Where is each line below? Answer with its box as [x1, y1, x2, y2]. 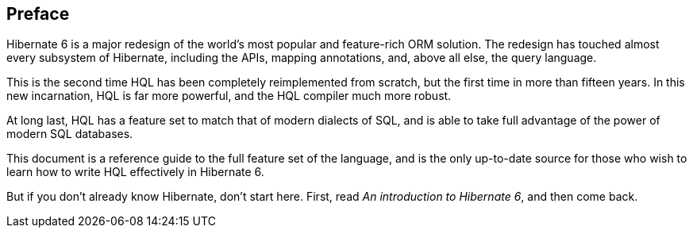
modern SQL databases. [6, 127, 133, 141]
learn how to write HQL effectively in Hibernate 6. [6, 165, 264, 179]
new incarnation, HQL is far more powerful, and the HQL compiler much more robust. [6, 89, 452, 103]
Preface [6, 4, 70, 24]
